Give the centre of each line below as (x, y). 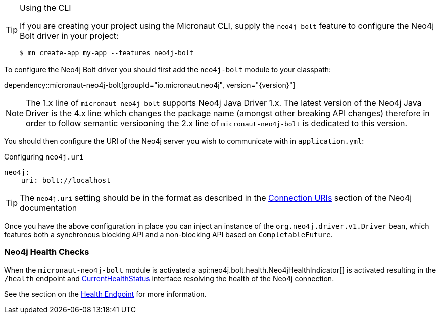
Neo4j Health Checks (47, 252)
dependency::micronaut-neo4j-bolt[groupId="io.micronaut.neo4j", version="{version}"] (150, 85)
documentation (48, 208)
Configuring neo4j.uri (44, 157)
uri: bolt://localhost (66, 180)
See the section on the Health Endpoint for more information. (105, 294)
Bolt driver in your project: (69, 36)
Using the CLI (45, 8)
